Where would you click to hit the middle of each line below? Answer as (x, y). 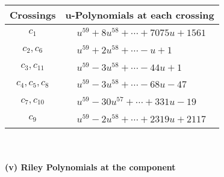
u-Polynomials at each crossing (140, 15)
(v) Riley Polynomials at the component (90, 167)
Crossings (33, 15)
